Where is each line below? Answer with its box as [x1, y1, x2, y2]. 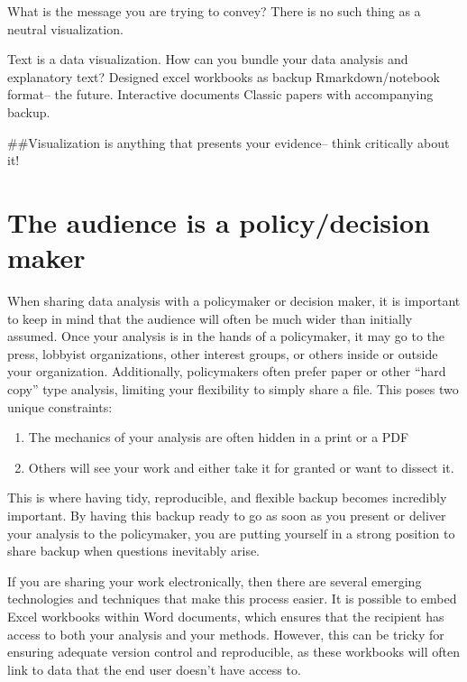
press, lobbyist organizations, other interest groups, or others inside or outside [7, 344, 438, 363]
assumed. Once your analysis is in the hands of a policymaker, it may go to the [7, 327, 445, 346]
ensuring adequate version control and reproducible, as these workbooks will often [7, 642, 460, 661]
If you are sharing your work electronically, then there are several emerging [7, 571, 422, 590]
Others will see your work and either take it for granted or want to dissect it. [28, 457, 454, 476]
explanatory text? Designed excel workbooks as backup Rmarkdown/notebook [7, 67, 440, 86]
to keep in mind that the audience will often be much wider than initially [7, 309, 413, 327]
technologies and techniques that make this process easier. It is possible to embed [7, 589, 457, 608]
